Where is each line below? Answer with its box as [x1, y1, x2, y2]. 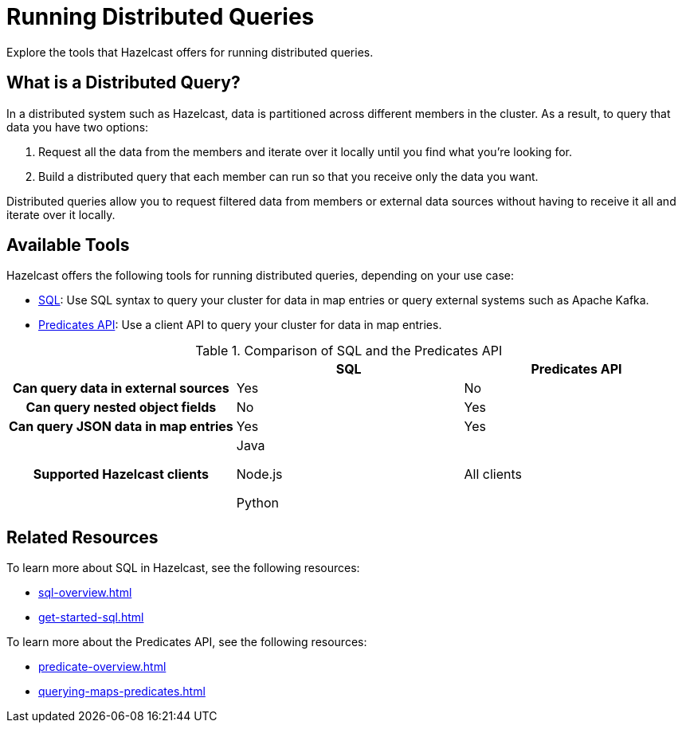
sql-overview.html [38, 586, 132, 600]
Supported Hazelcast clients [33, 466, 209, 483]
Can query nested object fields [25, 399, 217, 416]
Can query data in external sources [12, 380, 229, 397]
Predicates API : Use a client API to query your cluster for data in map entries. [38, 318, 442, 332]
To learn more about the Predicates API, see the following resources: [6, 635, 367, 649]
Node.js [236, 466, 283, 483]
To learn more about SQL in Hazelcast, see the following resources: [6, 561, 360, 575]
